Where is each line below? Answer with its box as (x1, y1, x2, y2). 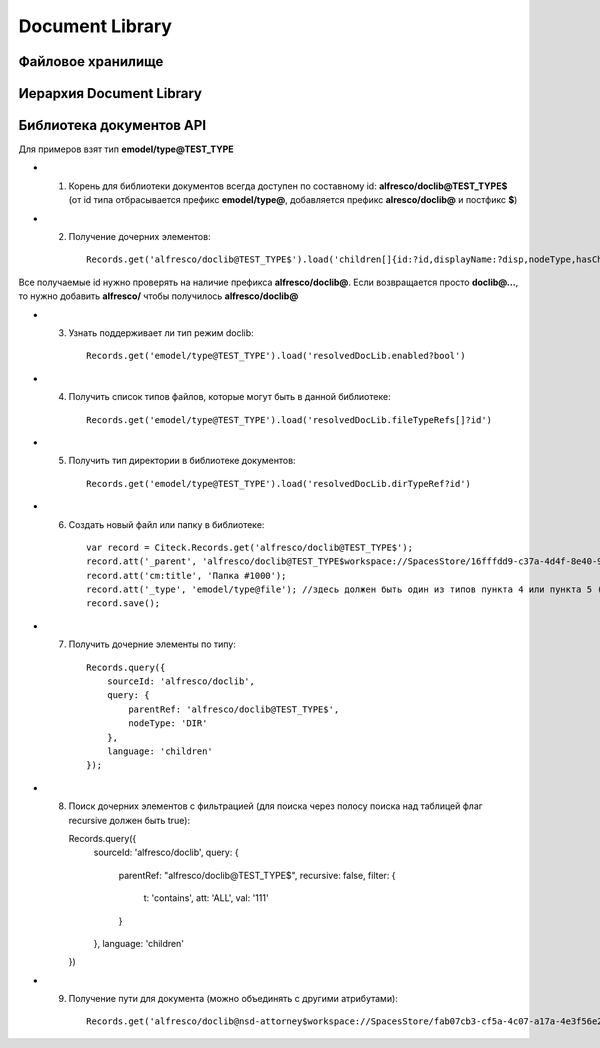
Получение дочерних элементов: (68, 231, 211, 243)
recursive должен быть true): (68, 814, 190, 826)
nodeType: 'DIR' (128, 718, 208, 729)
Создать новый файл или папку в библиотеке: (68, 518, 265, 530)
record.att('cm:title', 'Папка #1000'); (86, 570, 287, 581)
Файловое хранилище (18, 53, 164, 70)
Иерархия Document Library (18, 85, 202, 102)
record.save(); (86, 598, 161, 609)
